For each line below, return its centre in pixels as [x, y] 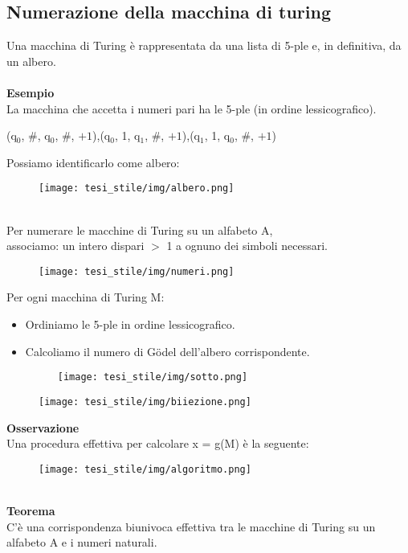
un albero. [31, 61]
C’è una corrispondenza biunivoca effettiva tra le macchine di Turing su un [191, 526]
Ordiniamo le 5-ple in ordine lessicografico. [130, 324]
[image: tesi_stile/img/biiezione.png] [145, 401]
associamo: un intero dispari [75, 246]
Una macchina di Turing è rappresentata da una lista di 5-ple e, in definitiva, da [204, 45]
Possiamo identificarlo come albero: [93, 162]
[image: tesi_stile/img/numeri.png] [137, 271]
